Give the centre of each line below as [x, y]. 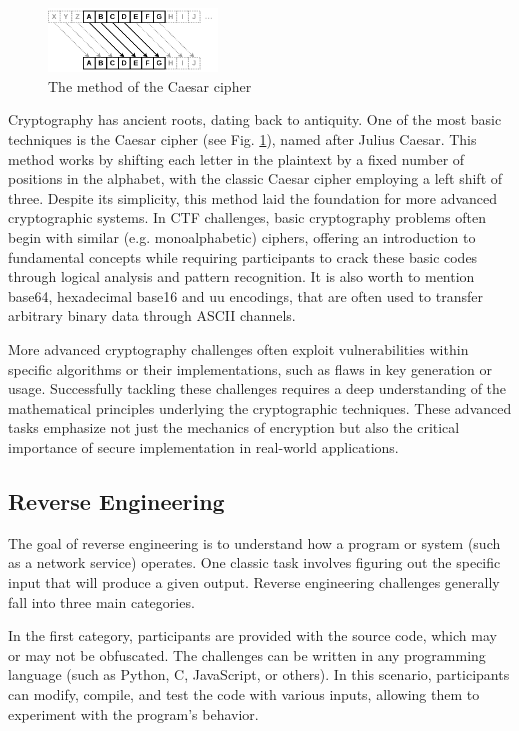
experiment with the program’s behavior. [133, 713]
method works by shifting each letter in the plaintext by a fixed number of [236, 158]
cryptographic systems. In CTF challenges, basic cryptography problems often [247, 217]
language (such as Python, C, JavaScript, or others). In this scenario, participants [259, 674]
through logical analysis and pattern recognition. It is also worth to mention [241, 276]
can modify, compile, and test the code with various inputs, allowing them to [244, 693]
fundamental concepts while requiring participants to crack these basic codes [243, 256]
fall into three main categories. [101, 601]
